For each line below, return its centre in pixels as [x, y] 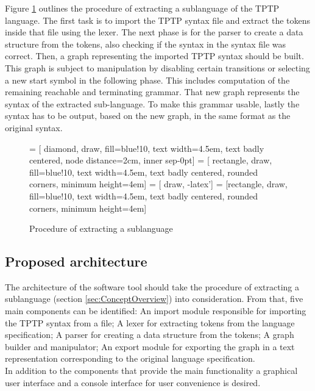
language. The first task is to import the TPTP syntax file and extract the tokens [158, 20]
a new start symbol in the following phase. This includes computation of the [147, 80]
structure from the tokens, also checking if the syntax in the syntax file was [145, 44]
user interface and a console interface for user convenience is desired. [133, 382]
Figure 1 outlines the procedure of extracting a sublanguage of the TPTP [142, 8]
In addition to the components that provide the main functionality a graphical [151, 371]
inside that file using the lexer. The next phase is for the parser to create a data [154, 32]
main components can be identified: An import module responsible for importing [156, 311]
